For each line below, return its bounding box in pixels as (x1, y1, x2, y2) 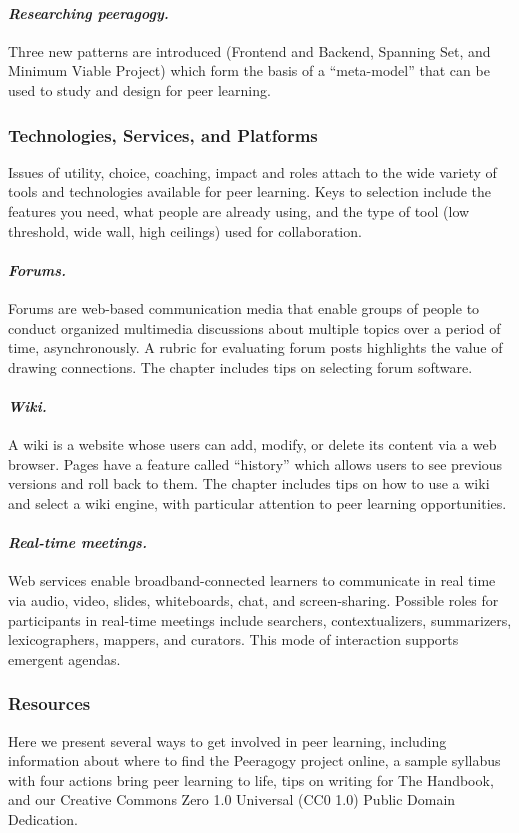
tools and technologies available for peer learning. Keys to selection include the (8, 181, 492, 202)
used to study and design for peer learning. (8, 79, 271, 100)
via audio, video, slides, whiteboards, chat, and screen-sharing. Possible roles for (8, 589, 499, 610)
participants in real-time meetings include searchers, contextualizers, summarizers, (8, 609, 512, 630)
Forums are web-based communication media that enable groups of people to (8, 297, 480, 318)
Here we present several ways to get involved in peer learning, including (8, 730, 447, 751)
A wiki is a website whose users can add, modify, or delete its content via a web (8, 434, 497, 455)
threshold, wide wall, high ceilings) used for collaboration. (8, 220, 362, 241)
